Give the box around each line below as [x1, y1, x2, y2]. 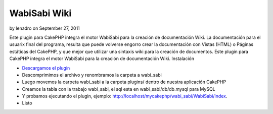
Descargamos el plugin [22, 65, 70, 71]
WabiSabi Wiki [9, 8, 72, 19]
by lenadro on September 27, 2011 [9, 25, 80, 31]
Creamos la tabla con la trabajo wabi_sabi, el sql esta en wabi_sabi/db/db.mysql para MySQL [22, 86, 216, 92]
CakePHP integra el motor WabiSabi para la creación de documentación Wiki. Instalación [9, 55, 195, 62]
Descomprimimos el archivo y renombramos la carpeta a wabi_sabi [22, 72, 162, 78]
